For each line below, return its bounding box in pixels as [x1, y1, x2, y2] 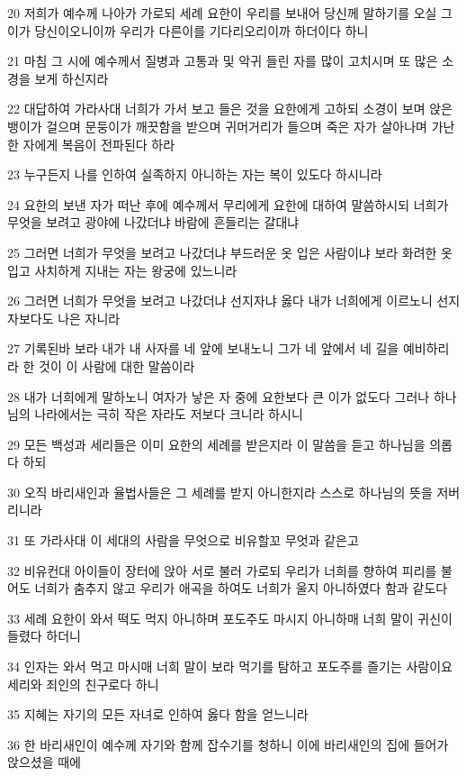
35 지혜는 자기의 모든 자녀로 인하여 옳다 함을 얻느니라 [7, 705, 309, 724]
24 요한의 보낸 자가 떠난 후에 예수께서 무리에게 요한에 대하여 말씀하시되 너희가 [7, 195, 449, 214]
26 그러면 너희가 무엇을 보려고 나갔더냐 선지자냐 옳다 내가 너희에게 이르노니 [7, 291, 433, 310]
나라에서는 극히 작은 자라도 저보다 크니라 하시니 [34, 405, 303, 424]
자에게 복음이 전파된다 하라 [22, 134, 175, 153]
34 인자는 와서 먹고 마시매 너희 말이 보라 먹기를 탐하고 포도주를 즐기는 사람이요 [7, 657, 453, 676]
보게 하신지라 [34, 68, 109, 87]
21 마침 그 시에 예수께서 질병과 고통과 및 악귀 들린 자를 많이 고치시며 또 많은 [7, 51, 438, 70]
